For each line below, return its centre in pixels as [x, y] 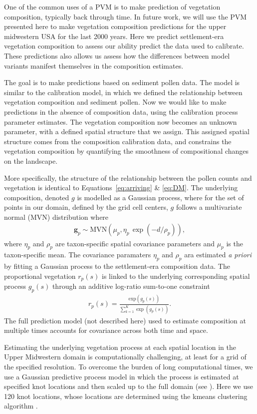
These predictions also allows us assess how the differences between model [117, 55]
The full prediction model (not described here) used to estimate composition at [125, 320]
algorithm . [21, 406]
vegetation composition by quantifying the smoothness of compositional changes [127, 151]
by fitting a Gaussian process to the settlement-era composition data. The [117, 266]
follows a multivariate [209, 207]
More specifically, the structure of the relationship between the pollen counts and [128, 177]
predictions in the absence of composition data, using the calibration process [121, 111]
